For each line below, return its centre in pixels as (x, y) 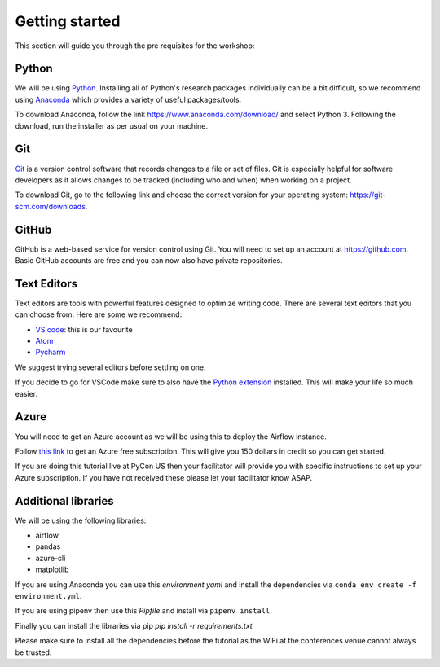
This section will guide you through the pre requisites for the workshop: (135, 46)
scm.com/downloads (50, 206)
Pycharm (51, 352)
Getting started (68, 21)
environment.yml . (48, 595)
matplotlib (52, 569)
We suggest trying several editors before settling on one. (111, 367)
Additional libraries (64, 501)
